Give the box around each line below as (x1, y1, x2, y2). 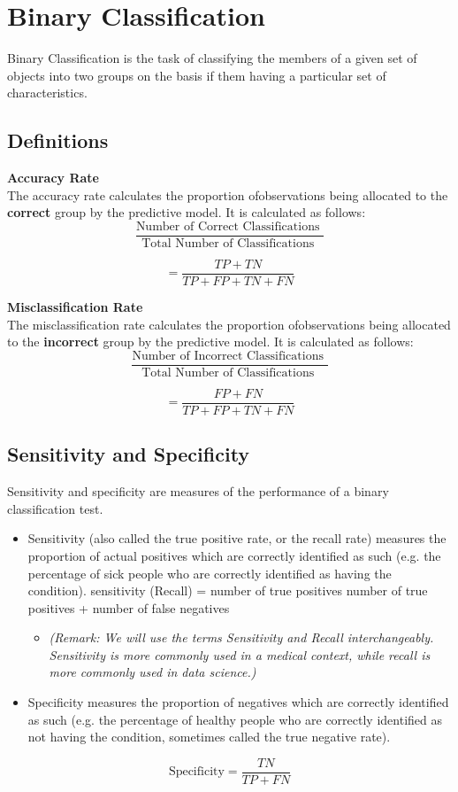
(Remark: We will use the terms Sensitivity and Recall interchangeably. (49, 628, 434, 647)
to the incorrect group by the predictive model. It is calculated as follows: (7, 332, 414, 351)
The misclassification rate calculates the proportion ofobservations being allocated (7, 314, 451, 333)
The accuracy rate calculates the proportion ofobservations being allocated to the (7, 185, 448, 204)
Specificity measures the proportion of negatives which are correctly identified (27, 693, 449, 711)
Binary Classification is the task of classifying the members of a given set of (7, 49, 417, 67)
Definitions (7, 127, 109, 154)
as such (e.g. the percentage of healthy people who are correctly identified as (27, 710, 442, 728)
